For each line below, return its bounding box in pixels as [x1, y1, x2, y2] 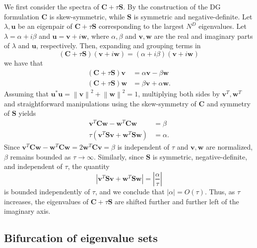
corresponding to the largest [98, 21, 184, 31]
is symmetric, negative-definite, [152, 151, 248, 162]
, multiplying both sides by [138, 88, 220, 98]
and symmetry [206, 98, 251, 108]
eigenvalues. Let [198, 21, 247, 31]
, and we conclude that [95, 186, 165, 196]
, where [87, 30, 109, 41]
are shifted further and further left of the [115, 196, 239, 206]
